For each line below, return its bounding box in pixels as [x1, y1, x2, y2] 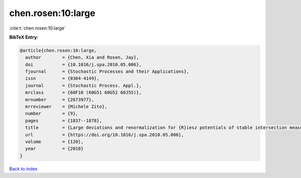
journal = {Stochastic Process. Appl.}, [25, 83, 142, 88]
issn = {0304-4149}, [25, 76, 100, 81]
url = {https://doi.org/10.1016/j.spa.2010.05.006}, [25, 132, 184, 137]
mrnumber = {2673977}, [25, 97, 94, 102]
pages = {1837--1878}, [25, 118, 102, 123]
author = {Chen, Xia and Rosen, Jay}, [25, 55, 139, 60]
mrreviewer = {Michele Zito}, [25, 104, 107, 110]
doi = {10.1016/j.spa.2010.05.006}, [25, 62, 142, 67]
